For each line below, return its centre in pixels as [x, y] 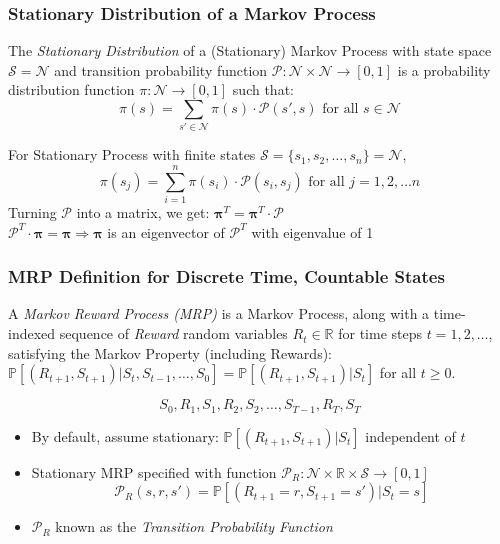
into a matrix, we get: [143, 212]
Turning [32, 212]
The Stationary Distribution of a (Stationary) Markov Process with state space [250, 50]
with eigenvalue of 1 [312, 231]
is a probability [444, 69]
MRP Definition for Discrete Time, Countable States [226, 276]
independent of [410, 435]
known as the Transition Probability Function [194, 526]
